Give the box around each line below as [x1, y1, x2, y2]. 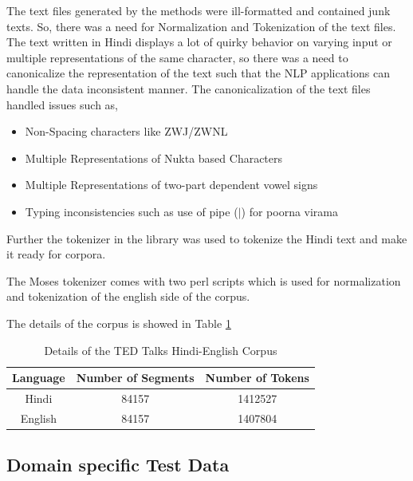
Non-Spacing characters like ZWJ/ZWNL [25, 123, 228, 140]
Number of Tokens [205, 369, 309, 386]
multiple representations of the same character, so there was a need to [6, 49, 348, 65]
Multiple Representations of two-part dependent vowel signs [25, 176, 318, 193]
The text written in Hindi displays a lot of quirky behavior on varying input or [6, 34, 392, 50]
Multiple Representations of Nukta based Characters [25, 149, 283, 166]
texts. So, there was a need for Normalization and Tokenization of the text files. [6, 18, 396, 34]
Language [12, 369, 65, 386]
